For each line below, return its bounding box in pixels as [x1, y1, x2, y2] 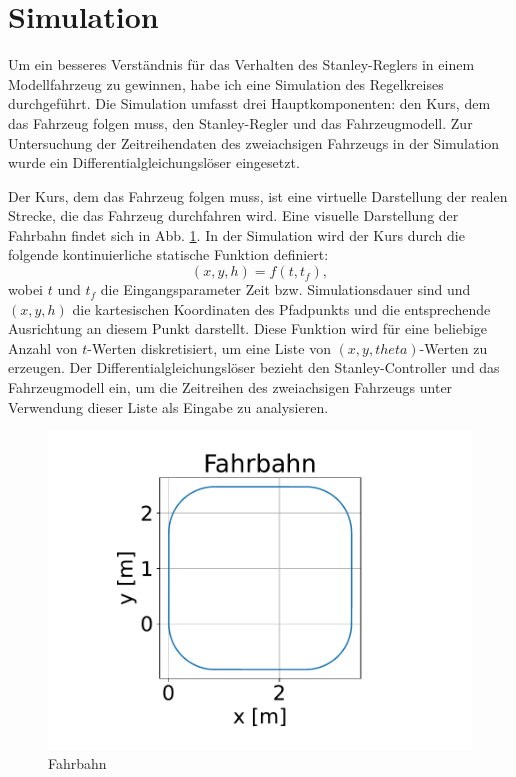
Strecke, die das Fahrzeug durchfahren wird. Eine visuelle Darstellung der [8, 205, 459, 226]
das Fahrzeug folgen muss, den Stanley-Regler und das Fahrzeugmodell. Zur [8, 112, 473, 133]
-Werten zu [419, 337, 488, 358]
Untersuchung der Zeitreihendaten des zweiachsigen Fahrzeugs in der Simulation [8, 132, 500, 153]
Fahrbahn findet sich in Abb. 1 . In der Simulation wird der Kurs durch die [8, 224, 465, 245]
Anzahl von [8, 337, 78, 358]
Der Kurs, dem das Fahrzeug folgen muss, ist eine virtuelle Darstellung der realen [8, 185, 508, 206]
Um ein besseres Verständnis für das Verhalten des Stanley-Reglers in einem [8, 54, 475, 75]
